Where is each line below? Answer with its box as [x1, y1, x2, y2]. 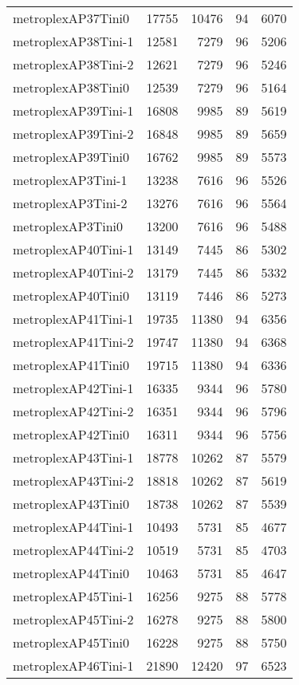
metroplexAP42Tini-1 [13, 379, 134, 397]
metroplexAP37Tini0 [13, 9, 130, 27]
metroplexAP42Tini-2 [13, 402, 134, 420]
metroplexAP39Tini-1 [13, 101, 134, 120]
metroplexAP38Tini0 [13, 78, 130, 96]
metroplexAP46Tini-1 [13, 656, 134, 675]
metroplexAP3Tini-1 [13, 171, 128, 189]
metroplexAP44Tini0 [13, 564, 130, 582]
